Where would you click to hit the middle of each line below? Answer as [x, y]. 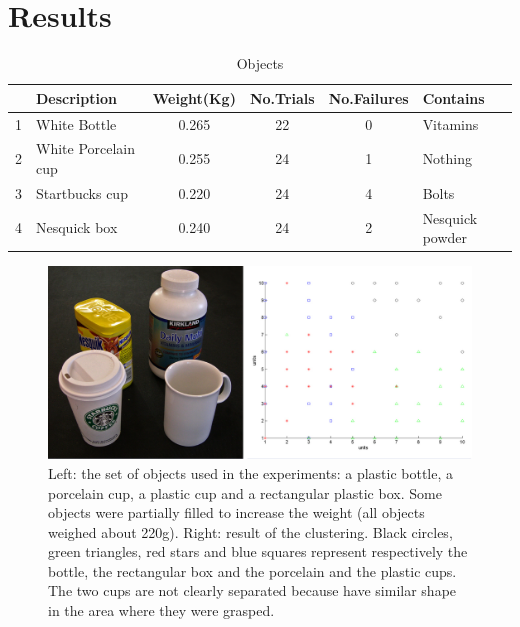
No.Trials [282, 97]
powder [445, 237]
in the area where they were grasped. [161, 610]
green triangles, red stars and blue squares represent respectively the [258, 551]
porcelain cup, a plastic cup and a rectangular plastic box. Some [245, 492]
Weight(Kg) [194, 97]
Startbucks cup [82, 192]
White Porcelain [86, 148]
